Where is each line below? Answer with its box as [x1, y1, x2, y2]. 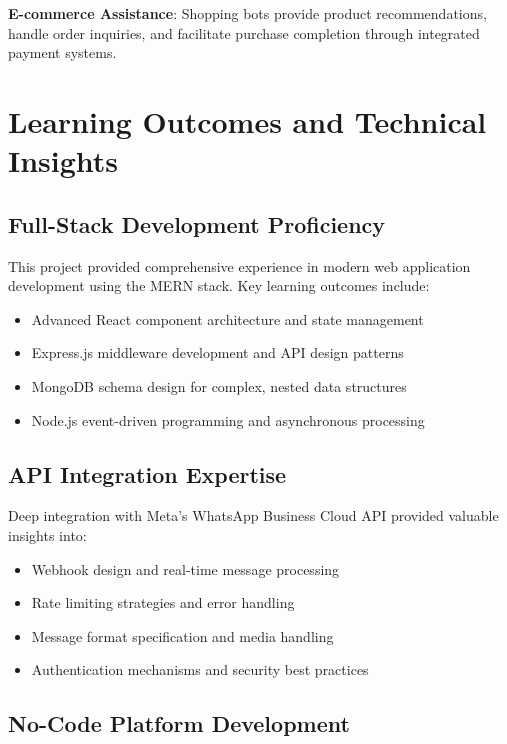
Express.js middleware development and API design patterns [31, 342, 404, 363]
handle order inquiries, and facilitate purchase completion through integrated [8, 22, 480, 43]
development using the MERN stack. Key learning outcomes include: [8, 275, 430, 296]
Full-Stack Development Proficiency [8, 208, 386, 239]
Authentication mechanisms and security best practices [31, 659, 369, 680]
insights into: [8, 524, 87, 545]
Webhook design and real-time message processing [31, 558, 340, 579]
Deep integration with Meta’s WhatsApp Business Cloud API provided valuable [8, 505, 499, 526]
